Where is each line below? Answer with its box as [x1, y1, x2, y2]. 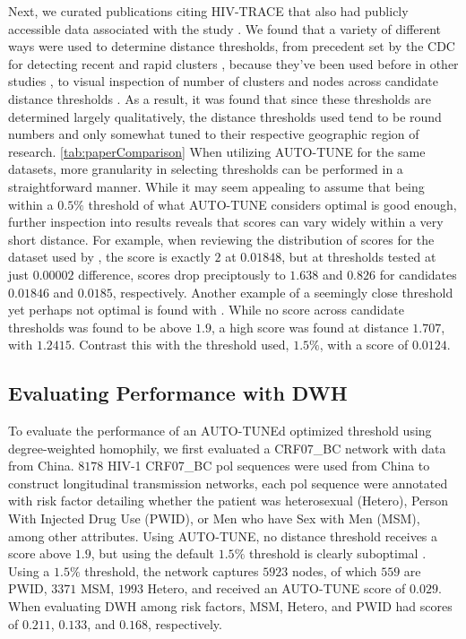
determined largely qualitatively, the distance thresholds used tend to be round [8, 107, 442, 125]
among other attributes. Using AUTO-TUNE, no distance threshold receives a [8, 526, 438, 545]
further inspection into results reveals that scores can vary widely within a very [8, 212, 444, 231]
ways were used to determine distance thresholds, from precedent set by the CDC [8, 37, 455, 56]
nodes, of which [291, 561, 377, 580]
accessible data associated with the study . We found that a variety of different [8, 19, 442, 38]
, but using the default [91, 544, 215, 563]
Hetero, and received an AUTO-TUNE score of [147, 579, 406, 598]
